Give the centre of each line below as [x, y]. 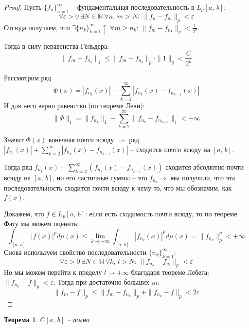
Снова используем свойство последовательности [75, 252]
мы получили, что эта [203, 177]
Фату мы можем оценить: [42, 223]
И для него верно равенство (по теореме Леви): [74, 105]
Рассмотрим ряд [27, 77]
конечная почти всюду [81, 140]
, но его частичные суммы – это [100, 177]
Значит [14, 140]
